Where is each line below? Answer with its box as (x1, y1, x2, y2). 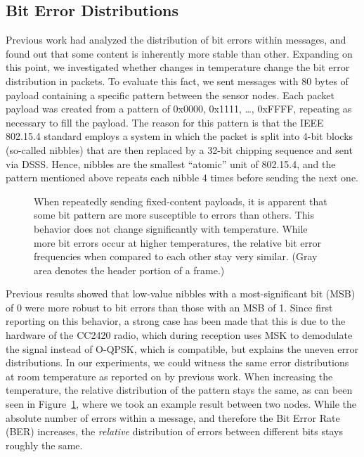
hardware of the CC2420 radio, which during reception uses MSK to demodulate (6, 328, 353, 342)
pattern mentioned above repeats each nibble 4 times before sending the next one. (6, 170, 358, 185)
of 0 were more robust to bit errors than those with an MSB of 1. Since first (6, 300, 333, 314)
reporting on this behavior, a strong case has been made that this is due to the (6, 314, 346, 328)
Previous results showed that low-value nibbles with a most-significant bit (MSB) (6, 286, 356, 301)
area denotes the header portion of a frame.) (34, 262, 225, 277)
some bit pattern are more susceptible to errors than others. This (34, 207, 314, 222)
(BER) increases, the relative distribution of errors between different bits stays (6, 424, 343, 439)
